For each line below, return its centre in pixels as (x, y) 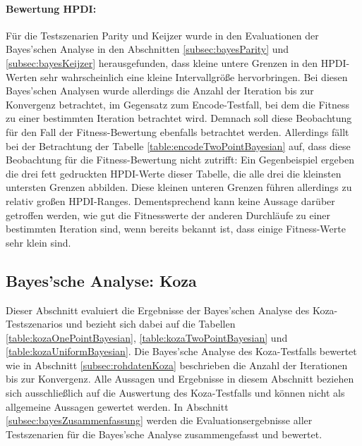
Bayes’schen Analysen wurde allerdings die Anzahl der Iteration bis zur (160, 91)
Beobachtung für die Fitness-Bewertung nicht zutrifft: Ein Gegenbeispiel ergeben (180, 160)
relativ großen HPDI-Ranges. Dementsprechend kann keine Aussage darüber (170, 200)
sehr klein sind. (38, 242)
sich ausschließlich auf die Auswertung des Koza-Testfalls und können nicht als (175, 393)
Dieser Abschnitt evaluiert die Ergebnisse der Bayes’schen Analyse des (158, 310)
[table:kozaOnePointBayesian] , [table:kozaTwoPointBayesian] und (147, 337)
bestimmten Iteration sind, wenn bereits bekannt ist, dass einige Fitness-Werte (176, 229)
